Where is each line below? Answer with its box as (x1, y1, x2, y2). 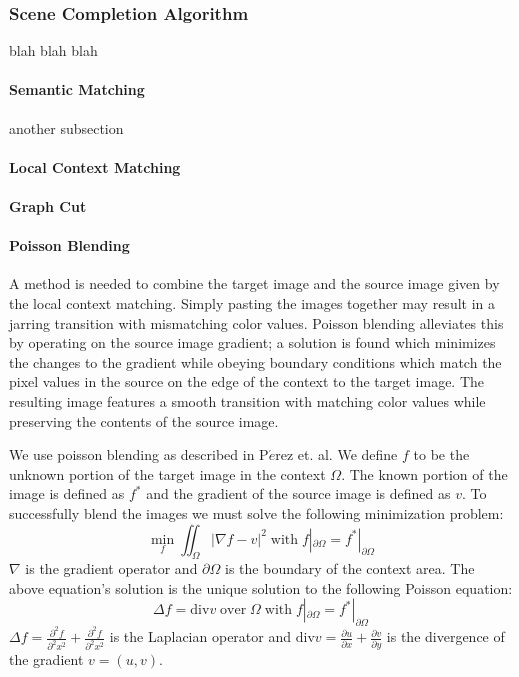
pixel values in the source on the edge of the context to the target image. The (9, 371, 485, 392)
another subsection (9, 117, 124, 138)
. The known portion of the (341, 463, 508, 484)
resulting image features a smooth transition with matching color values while (9, 390, 486, 411)
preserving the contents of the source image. (9, 410, 279, 431)
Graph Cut (9, 195, 87, 216)
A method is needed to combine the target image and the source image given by (9, 273, 500, 294)
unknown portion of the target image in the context (9, 463, 326, 484)
